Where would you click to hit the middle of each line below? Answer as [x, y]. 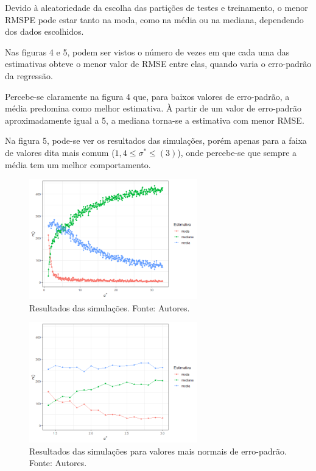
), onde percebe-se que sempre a [237, 152]
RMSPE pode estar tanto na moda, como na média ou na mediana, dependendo [154, 19]
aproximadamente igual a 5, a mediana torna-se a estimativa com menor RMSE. [155, 120]
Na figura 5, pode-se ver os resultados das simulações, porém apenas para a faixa [156, 140]
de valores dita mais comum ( [60, 152]
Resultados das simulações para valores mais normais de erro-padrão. [158, 451]
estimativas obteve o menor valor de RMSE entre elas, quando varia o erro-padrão [158, 64]
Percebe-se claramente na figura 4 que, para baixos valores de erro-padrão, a [147, 96]
